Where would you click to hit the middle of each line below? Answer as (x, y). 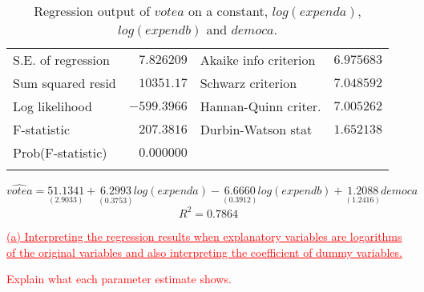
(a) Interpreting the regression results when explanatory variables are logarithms (204, 236)
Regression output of (92, 11)
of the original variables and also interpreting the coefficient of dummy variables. (204, 252)
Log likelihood (52, 106)
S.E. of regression (61, 60)
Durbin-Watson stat (256, 129)
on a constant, (228, 11)
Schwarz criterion (248, 83)
